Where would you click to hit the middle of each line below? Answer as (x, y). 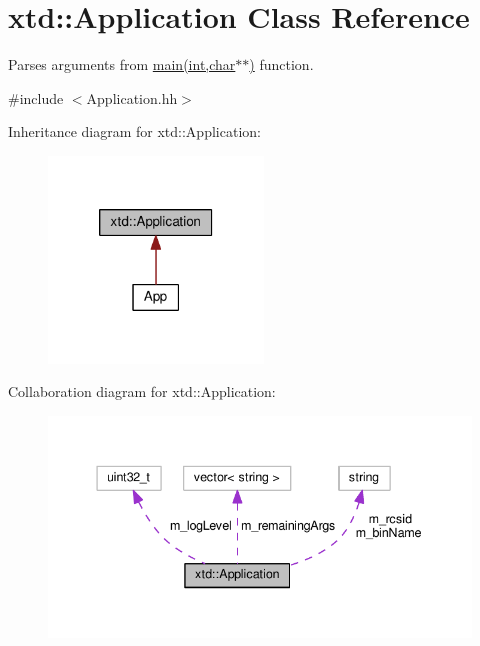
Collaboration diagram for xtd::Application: (142, 391)
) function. (281, 64)
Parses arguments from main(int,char (122, 64)
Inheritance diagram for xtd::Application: (134, 131)
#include (36, 97)
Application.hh (132, 97)
